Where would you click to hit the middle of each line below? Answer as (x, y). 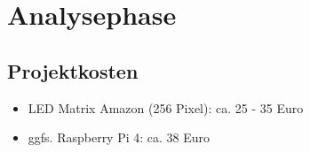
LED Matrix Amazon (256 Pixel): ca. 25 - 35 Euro (166, 107)
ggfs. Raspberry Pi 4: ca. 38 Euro (119, 137)
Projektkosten (73, 70)
